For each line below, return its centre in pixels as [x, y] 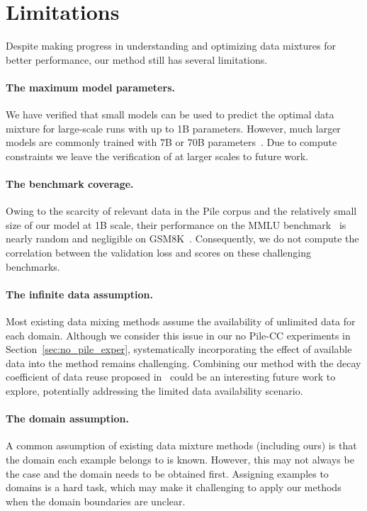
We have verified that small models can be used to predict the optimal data [170, 114]
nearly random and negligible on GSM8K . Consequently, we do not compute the [182, 238]
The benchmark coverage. [70, 184]
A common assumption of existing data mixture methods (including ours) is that [181, 445]
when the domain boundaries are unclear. [96, 501]
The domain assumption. [67, 419]
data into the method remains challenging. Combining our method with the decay [183, 363]
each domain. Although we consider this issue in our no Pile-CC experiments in [178, 335]
